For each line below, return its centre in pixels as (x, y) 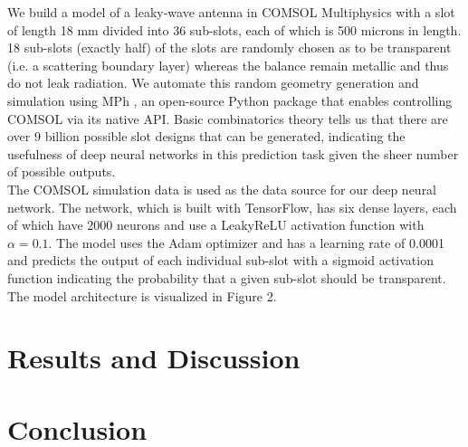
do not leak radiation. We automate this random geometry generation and (213, 83)
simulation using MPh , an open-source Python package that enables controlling (230, 100)
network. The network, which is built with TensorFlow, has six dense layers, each (232, 207)
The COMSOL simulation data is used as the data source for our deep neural (222, 189)
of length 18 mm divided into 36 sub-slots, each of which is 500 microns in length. (234, 29)
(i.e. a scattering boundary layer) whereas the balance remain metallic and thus (228, 65)
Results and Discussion (154, 358)
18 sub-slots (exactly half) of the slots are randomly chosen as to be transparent (229, 48)
